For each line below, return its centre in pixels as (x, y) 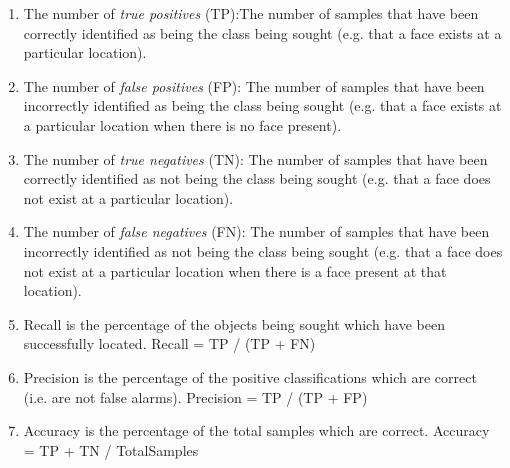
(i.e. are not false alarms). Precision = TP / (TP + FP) (195, 396)
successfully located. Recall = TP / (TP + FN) (169, 343)
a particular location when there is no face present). (182, 124)
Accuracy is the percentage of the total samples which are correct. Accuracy (256, 430)
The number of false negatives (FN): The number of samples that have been (256, 231)
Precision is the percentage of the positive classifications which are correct (250, 376)
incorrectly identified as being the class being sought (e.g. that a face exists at (262, 105)
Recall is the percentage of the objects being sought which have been (234, 323)
